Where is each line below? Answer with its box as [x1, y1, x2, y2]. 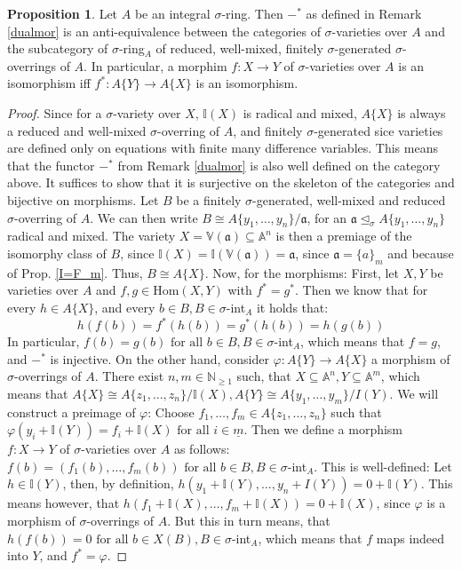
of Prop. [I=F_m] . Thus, [7, 263, 143, 281]
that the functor [7, 155, 95, 174]
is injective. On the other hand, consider [50, 349, 269, 368]
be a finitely [176, 190, 242, 209]
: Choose [147, 402, 195, 421]
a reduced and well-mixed [7, 121, 147, 139]
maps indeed [376, 528, 445, 547]
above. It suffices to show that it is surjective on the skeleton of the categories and [7, 173, 455, 192]
